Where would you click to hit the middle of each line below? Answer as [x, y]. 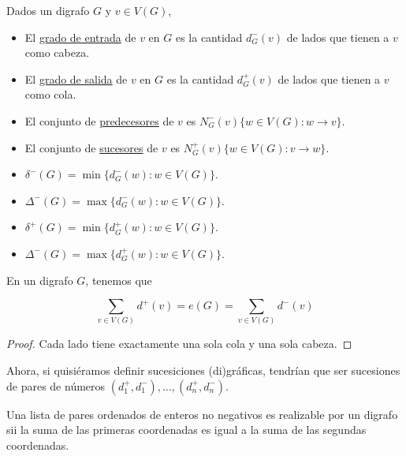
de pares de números [56, 385]
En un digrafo [40, 280]
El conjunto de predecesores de [99, 120]
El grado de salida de [76, 78]
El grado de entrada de [80, 37]
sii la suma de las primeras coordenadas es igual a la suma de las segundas [186, 430]
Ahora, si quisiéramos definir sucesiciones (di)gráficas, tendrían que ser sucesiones [203, 370]
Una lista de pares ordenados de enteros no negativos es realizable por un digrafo [202, 414]
